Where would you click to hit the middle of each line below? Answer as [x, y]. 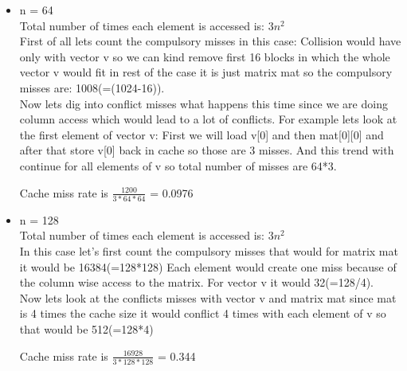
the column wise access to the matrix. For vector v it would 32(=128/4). [197, 282]
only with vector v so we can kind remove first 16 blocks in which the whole [205, 56]
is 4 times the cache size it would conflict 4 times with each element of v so [203, 313]
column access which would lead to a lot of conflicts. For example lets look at [208, 119]
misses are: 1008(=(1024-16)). [92, 87]
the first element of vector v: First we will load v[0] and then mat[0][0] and [202, 134]
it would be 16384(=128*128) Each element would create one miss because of [208, 266]
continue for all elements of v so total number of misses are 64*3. [178, 165]
